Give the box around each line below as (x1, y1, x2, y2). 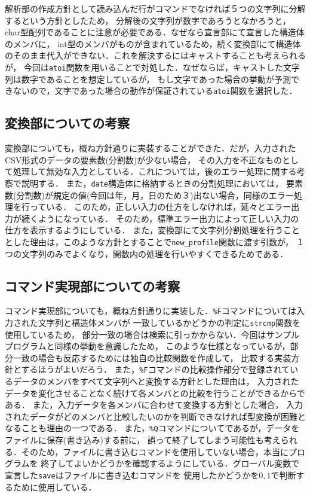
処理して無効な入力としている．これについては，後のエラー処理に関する (13, 165, 297, 178)
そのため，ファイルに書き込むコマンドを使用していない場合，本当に (21, 445, 288, 458)
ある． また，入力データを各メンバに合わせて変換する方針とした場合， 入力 (5, 398, 303, 411)
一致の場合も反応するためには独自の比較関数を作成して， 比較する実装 (13, 351, 291, 364)
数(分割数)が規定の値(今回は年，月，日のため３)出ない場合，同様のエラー (5, 188, 294, 201)
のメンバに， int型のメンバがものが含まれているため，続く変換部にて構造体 (5, 37, 301, 50)
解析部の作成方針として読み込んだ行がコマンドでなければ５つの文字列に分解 (5, 2, 306, 14)
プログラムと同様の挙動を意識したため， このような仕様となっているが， (5, 340, 290, 352)
